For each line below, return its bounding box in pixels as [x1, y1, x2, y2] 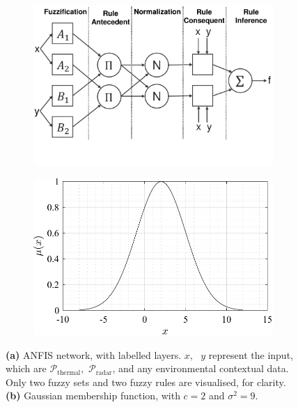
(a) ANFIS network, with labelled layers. [6, 347, 182, 362]
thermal [57, 369, 81, 376]
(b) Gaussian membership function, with [6, 388, 180, 403]
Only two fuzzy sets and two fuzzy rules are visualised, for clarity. [6, 374, 286, 389]
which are [6, 361, 47, 376]
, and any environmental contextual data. [112, 361, 289, 376]
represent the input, [208, 347, 293, 362]
